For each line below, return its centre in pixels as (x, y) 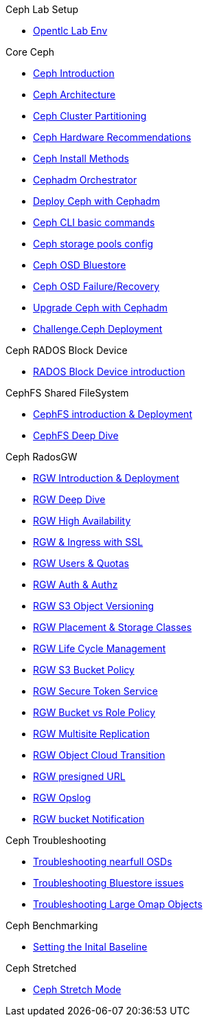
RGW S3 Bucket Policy (84, 670)
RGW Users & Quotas (81, 563)
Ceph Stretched (41, 968)
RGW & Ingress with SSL (88, 542)
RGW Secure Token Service (95, 691)
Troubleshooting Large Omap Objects (118, 904)
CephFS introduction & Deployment (113, 414)
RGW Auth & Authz (76, 585)
